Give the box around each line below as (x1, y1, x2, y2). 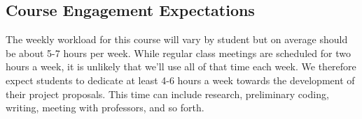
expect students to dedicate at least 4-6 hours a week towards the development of (6, 72, 355, 87)
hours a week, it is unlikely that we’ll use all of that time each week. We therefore (6, 59, 356, 74)
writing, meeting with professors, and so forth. (6, 100, 204, 115)
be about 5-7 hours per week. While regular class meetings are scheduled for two (6, 45, 351, 60)
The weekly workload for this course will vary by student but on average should (6, 32, 348, 47)
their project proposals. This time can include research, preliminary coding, (6, 86, 329, 101)
